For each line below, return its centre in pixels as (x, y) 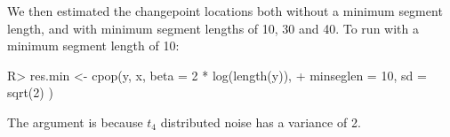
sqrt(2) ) (30, 92)
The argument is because (75, 122)
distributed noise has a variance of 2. (261, 122)
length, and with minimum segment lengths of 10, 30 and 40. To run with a (213, 28)
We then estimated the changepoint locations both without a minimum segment (225, 11)
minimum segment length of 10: (93, 46)
